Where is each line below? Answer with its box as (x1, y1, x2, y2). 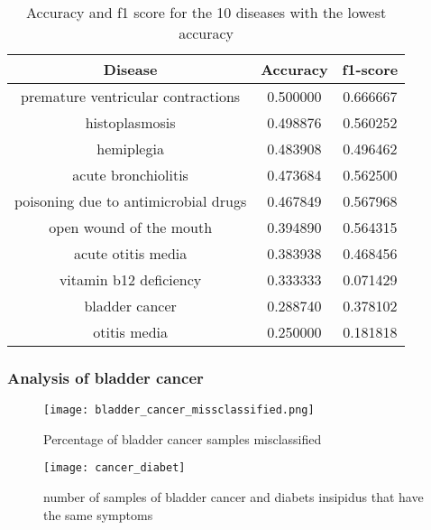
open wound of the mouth (49, 217, 213, 237)
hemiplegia (96, 138, 164, 159)
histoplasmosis (85, 112, 176, 133)
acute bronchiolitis (72, 164, 188, 185)
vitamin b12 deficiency (59, 269, 202, 290)
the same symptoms (43, 505, 153, 524)
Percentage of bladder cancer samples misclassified (43, 429, 322, 448)
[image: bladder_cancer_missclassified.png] (43, 404, 315, 417)
